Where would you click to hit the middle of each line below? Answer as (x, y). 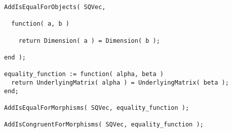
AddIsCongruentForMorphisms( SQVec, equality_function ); (104, 125)
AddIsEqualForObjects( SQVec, (55, 7)
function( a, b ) (40, 24)
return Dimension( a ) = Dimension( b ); (89, 41)
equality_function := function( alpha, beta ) (84, 74)
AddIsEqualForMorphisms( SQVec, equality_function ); (97, 108)
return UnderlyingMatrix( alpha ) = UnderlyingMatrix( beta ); (120, 82)
